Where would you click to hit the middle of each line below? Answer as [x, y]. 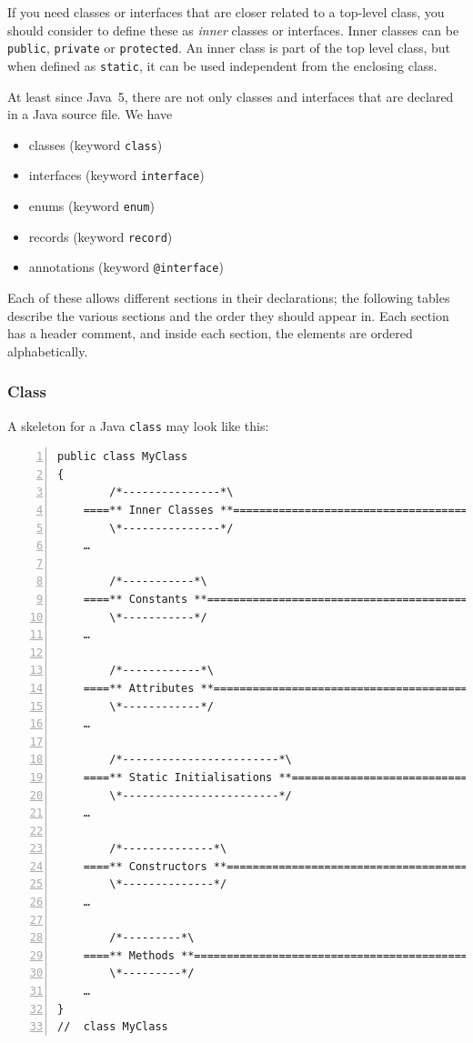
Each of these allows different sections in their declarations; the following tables [229, 297]
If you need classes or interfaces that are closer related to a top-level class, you [226, 12]
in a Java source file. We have [90, 114]
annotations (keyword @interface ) [126, 267]
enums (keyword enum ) [91, 206]
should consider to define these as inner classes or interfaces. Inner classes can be [233, 30]
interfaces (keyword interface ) [116, 175]
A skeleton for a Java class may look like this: [138, 425]
